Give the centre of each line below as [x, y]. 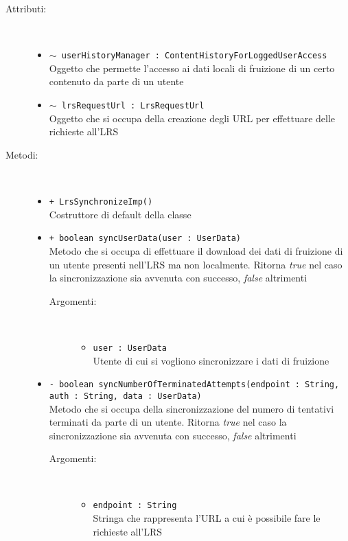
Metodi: [22, 154]
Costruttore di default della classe [120, 214]
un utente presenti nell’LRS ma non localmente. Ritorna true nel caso [196, 264]
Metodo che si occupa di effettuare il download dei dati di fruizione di [196, 250]
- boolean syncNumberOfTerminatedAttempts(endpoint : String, [194, 385]
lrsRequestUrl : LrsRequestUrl [133, 106]
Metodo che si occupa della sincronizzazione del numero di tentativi [192, 408]
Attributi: [26, 8]
